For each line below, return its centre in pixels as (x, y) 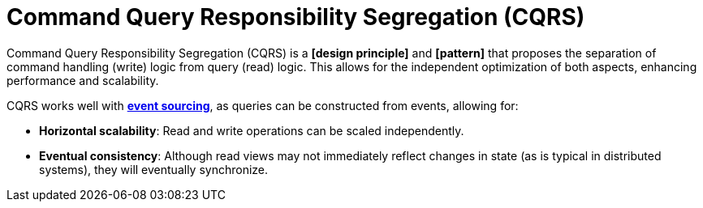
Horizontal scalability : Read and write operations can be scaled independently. (252, 130)
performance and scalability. (83, 80)
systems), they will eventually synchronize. (154, 169)
